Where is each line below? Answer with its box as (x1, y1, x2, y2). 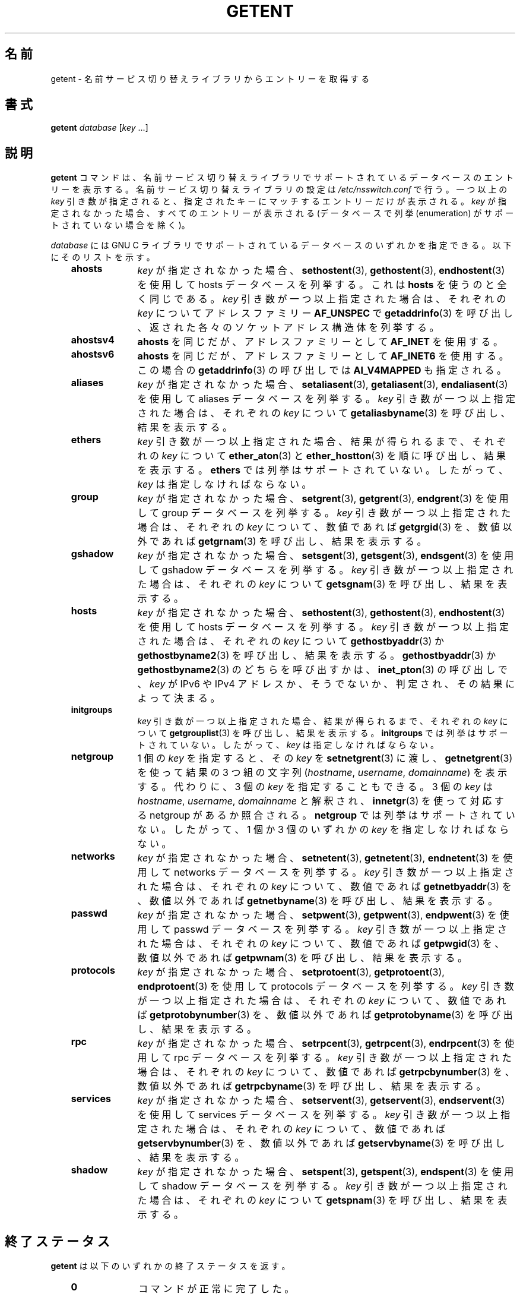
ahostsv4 (71, 334, 115, 346)
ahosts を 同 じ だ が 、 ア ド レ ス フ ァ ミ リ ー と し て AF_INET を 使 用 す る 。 (137, 336, 503, 348)
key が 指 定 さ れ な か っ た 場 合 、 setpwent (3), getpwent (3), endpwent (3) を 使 (137, 909, 509, 921)
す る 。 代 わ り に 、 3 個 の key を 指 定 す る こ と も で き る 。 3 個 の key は (137, 781, 493, 793)
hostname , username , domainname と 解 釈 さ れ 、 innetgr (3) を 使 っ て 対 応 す (137, 795, 504, 807)
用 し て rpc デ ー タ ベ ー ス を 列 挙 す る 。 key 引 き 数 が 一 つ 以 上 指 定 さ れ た (137, 1052, 512, 1064)
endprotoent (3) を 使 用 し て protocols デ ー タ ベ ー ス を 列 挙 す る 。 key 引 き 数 (137, 980, 514, 993)
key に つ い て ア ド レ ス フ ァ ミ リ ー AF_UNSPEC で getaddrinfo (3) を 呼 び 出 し (137, 307, 513, 320)
